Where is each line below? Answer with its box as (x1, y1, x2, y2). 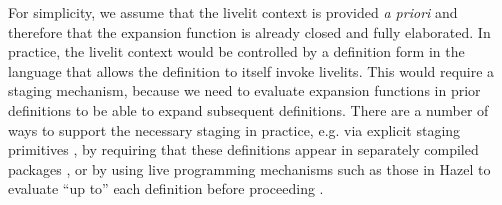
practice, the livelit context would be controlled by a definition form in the (8, 41, 465, 62)
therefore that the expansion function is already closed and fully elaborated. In (8, 21, 491, 42)
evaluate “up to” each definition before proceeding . (8, 178, 324, 199)
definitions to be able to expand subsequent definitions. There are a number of (8, 99, 489, 120)
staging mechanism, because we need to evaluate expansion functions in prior (8, 80, 481, 101)
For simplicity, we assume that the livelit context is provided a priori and (8, 2, 458, 22)
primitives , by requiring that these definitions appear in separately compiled (8, 139, 479, 160)
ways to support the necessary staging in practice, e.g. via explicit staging (8, 119, 461, 140)
